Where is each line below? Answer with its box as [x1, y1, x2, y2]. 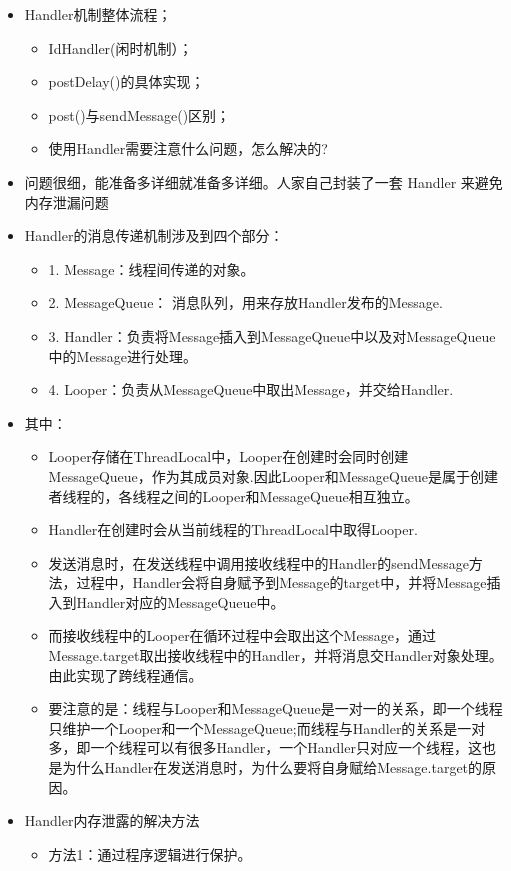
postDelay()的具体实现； [48, 71, 205, 92]
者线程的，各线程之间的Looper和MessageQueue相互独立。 [48, 485, 419, 506]
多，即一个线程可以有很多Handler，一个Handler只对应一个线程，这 [48, 737, 482, 758]
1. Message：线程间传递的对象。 [48, 258, 255, 279]
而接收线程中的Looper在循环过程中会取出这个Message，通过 [48, 625, 436, 646]
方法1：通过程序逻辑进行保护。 [48, 843, 252, 864]
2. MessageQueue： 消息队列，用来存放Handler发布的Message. [48, 292, 443, 313]
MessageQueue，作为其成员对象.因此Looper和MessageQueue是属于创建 [48, 465, 498, 486]
